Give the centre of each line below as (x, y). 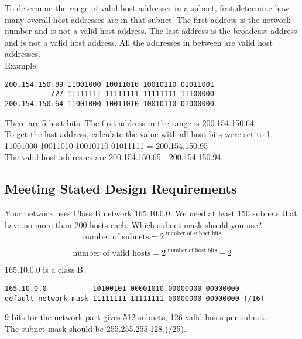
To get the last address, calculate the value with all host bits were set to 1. (139, 134)
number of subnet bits (194, 234)
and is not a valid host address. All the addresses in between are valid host (139, 42)
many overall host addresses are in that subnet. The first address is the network (148, 19)
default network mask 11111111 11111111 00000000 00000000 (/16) (135, 298)
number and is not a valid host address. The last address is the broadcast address (151, 31)
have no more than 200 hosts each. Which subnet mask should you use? (133, 224)
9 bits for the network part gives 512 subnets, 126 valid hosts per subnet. (136, 317)
